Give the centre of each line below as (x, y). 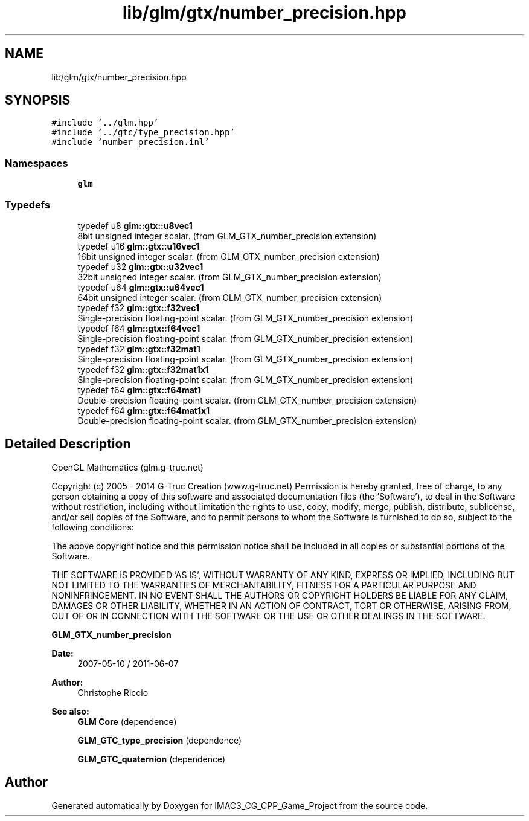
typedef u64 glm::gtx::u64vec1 (141, 287)
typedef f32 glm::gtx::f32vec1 (138, 307)
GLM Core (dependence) (127, 721)
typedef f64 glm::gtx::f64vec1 (139, 328)
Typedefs (28, 204)
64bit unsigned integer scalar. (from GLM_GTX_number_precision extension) (230, 297)
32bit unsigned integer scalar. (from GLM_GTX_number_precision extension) (229, 277)
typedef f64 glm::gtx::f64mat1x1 (144, 410)
